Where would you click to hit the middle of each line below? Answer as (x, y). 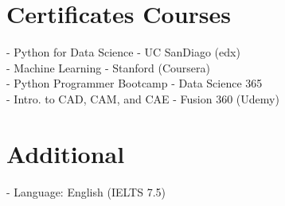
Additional (66, 153)
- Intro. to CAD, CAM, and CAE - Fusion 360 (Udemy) (143, 98)
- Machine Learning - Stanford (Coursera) (108, 67)
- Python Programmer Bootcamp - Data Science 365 (135, 83)
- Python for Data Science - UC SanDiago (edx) (123, 52)
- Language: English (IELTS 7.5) (86, 191)
